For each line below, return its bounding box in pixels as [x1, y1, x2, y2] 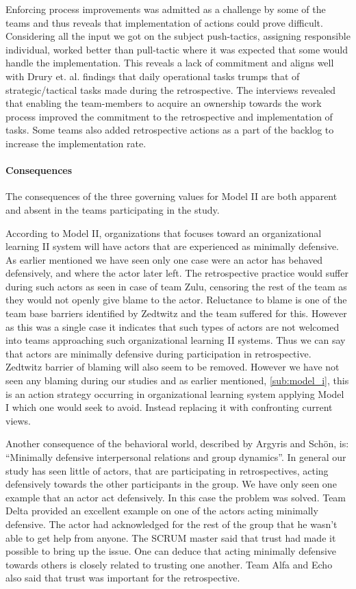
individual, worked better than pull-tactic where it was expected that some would [5, 42, 348, 56]
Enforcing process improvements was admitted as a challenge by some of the [5, 2, 326, 16]
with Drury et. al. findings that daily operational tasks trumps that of [5, 68, 300, 83]
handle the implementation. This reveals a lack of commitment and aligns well [5, 55, 334, 70]
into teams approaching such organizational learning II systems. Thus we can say [5, 333, 346, 347]
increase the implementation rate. [5, 136, 147, 150]
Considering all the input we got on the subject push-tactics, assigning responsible [5, 29, 351, 43]
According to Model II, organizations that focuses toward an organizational [5, 225, 322, 240]
